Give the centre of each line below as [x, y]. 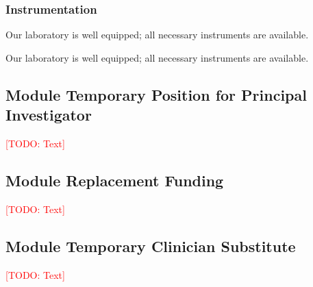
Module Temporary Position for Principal [156, 94]
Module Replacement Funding [115, 180]
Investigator [49, 115]
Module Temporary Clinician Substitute [151, 246]
